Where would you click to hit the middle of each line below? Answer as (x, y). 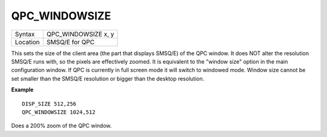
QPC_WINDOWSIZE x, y (80, 34)
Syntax (25, 34)
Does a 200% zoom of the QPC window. (61, 126)
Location (27, 42)
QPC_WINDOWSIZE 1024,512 (59, 112)
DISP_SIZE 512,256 (49, 104)
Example (22, 90)
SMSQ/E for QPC (71, 42)
